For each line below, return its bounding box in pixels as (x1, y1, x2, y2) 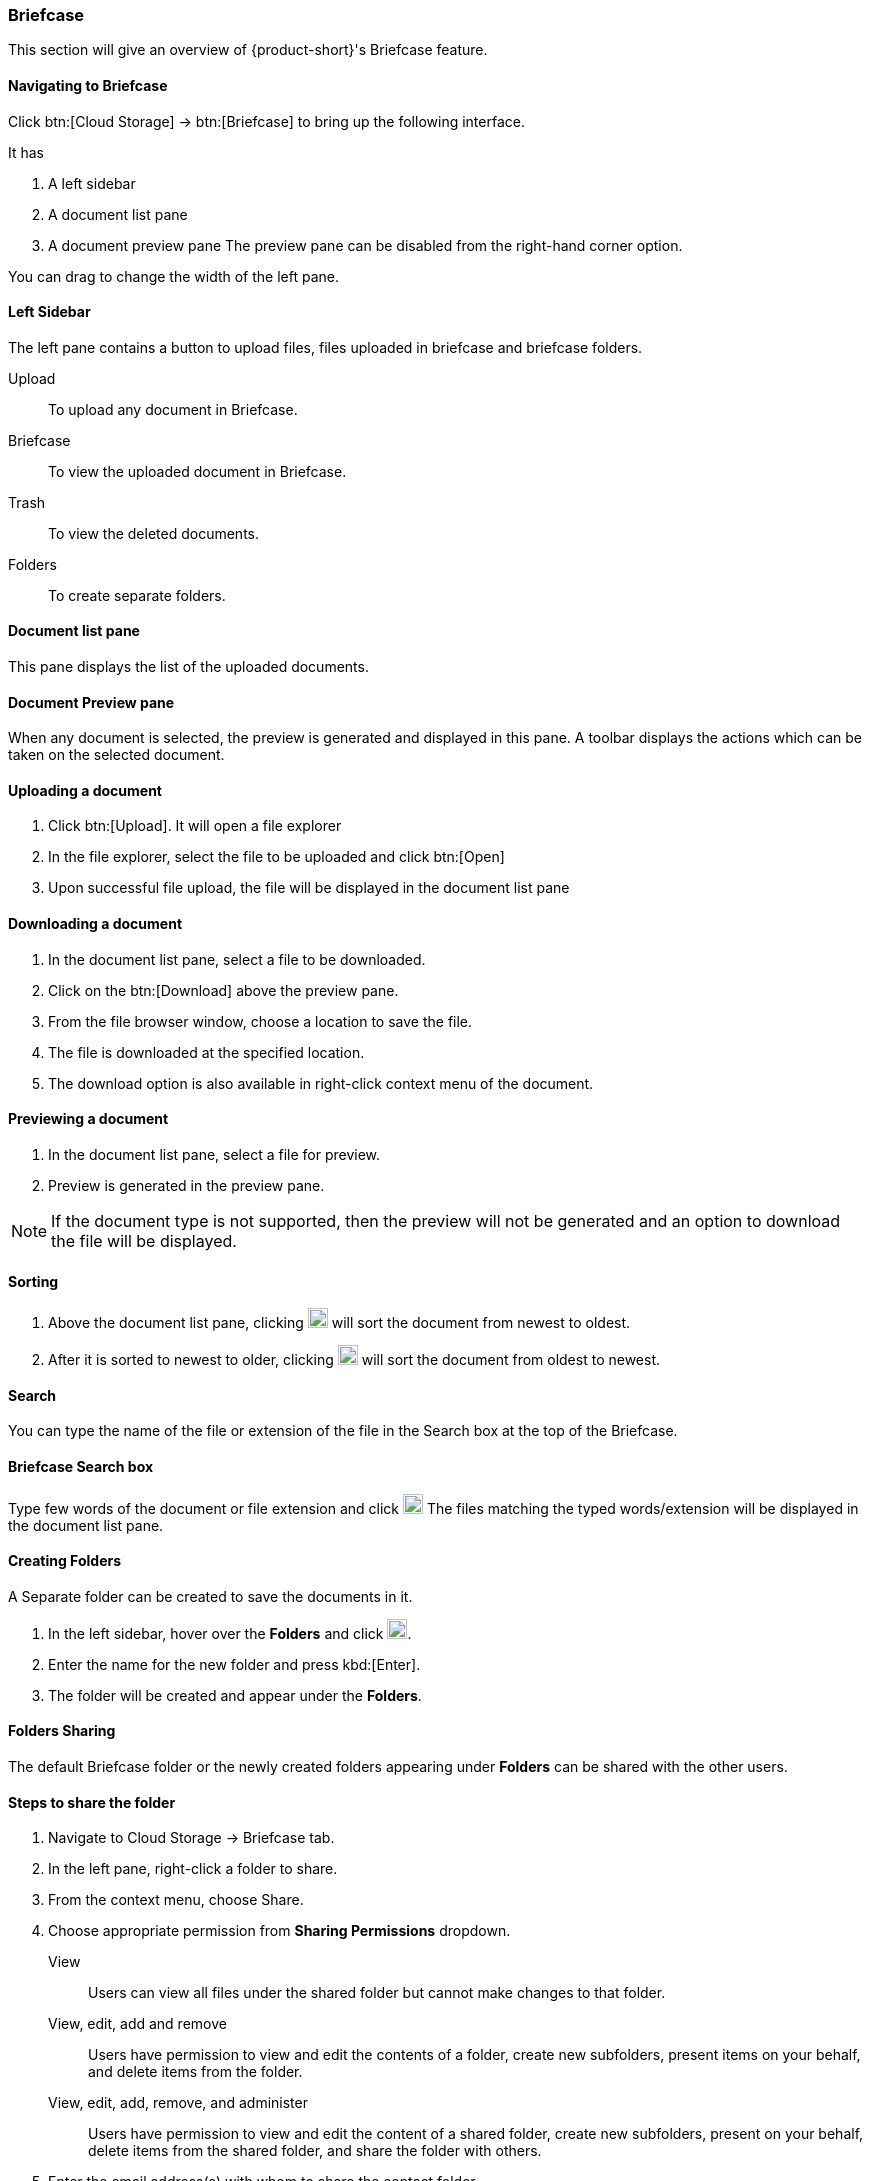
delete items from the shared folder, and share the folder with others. (88, 2142, 542, 2160)
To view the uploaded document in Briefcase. (48, 462, 347, 480)
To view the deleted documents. (48, 524, 260, 542)
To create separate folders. (48, 586, 226, 604)
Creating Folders (8, 1552, 122, 1570)
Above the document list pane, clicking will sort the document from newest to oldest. (48, 1314, 631, 1332)
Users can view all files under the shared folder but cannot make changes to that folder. (88, 1984, 666, 2002)
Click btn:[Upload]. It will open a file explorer (48, 817, 342, 835)
